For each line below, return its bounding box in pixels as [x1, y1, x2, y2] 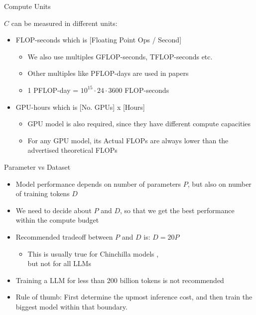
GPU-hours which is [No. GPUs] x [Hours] [15, 101, 145, 112]
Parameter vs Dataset [4, 161, 71, 172]
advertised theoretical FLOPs [27, 145, 118, 155]
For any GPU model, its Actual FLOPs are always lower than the [27, 135, 229, 145]
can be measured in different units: [11, 17, 118, 28]
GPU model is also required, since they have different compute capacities [27, 118, 251, 129]
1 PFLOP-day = [27, 84, 79, 95]
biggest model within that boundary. [15, 301, 128, 312]
